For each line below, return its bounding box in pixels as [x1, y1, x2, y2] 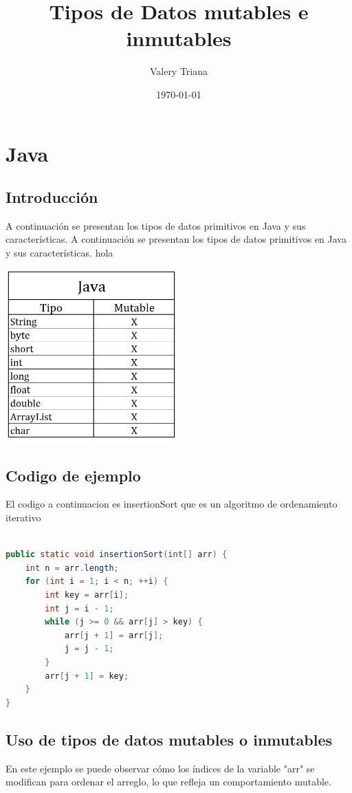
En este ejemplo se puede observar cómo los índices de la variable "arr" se [5, 761, 315, 775]
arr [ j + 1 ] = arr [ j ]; [64, 630, 164, 640]
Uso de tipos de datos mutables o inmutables [5, 728, 333, 750]
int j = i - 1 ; [45, 603, 114, 613]
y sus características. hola [5, 246, 113, 260]
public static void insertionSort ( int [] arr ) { [5, 550, 228, 560]
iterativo [5, 510, 41, 525]
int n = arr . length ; [25, 563, 119, 573]
